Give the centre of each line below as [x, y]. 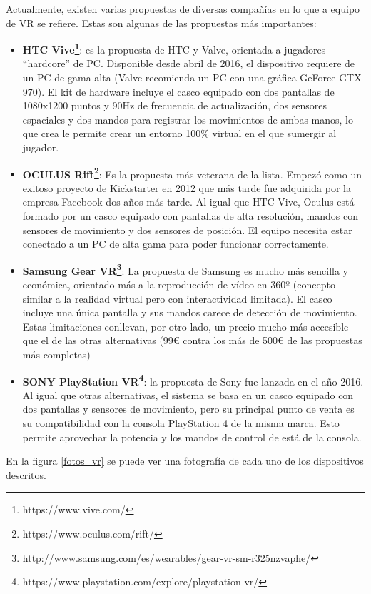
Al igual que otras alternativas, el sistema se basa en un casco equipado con [188, 394]
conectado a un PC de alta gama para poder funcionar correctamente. [176, 244]
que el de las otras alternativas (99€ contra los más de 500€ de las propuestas [192, 340]
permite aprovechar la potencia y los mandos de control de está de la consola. [192, 437]
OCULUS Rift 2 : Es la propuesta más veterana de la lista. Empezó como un [192, 173]
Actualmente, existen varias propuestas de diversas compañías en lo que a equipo [183, 9]
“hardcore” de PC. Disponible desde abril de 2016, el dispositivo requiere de [189, 63]
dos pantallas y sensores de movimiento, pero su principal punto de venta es [188, 409]
